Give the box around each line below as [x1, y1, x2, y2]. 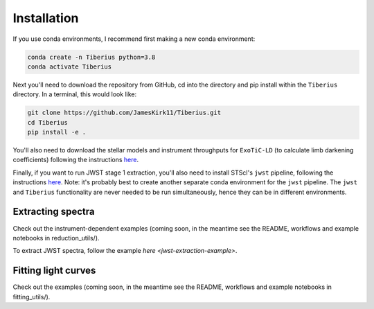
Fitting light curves [12, 265, 96, 276]
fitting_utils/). [12, 292, 51, 301]
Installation [12, 10, 79, 26]
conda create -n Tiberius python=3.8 [27, 53, 156, 61]
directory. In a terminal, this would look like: [12, 90, 137, 98]
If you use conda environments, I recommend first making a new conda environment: [12, 35, 256, 43]
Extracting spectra [12, 206, 95, 218]
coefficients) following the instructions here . [12, 156, 139, 164]
